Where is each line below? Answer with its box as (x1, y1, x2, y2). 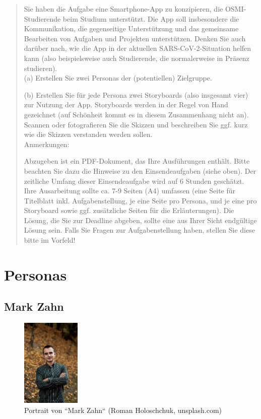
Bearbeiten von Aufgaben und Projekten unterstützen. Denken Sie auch (24, 33, 246, 43)
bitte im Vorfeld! (24, 235, 76, 245)
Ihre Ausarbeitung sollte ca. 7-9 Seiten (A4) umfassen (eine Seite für (24, 185, 236, 196)
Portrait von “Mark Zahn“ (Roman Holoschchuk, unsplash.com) (24, 404, 222, 415)
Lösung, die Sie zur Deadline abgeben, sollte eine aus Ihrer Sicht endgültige (24, 215, 257, 225)
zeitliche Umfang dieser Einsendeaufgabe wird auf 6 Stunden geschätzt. (24, 175, 244, 186)
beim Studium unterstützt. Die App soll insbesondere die (62, 13, 239, 24)
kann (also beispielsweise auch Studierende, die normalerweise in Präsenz (24, 52, 249, 63)
